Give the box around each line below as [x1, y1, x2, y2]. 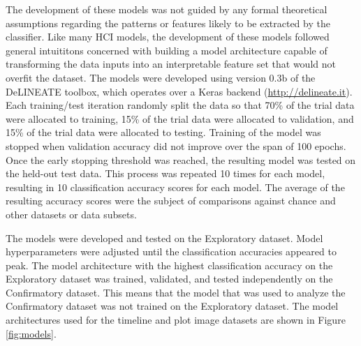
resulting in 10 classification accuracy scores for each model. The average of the [6, 179, 345, 194]
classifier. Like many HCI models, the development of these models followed [6, 29, 330, 44]
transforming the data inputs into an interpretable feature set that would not [6, 57, 336, 71]
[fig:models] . [6, 326, 57, 340]
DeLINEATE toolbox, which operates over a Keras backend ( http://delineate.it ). [6, 84, 353, 98]
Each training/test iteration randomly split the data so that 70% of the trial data [6, 98, 355, 112]
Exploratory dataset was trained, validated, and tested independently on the [6, 271, 333, 286]
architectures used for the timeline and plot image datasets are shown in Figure [6, 313, 346, 327]
